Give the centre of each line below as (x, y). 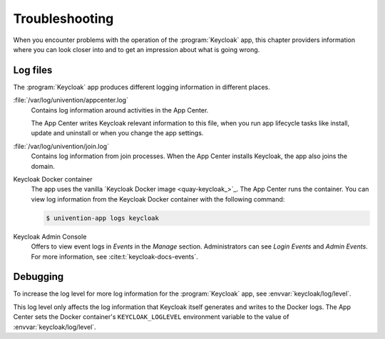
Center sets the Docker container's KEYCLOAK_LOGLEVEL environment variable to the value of (151, 317)
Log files (33, 70)
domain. (43, 166)
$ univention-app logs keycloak (103, 218)
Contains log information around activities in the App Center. (120, 110)
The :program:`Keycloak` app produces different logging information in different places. (142, 87)
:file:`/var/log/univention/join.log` (61, 146)
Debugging (38, 277)
